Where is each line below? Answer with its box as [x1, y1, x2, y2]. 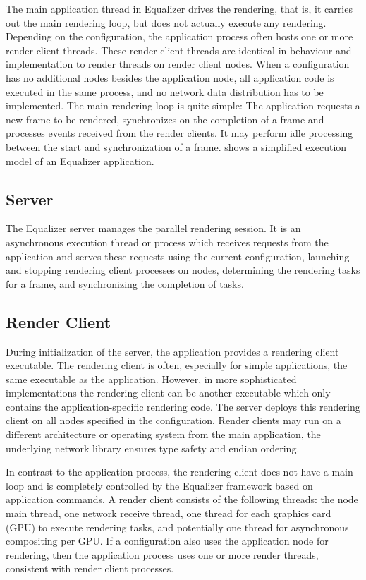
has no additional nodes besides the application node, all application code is [6, 70, 334, 85]
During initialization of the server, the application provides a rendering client [6, 344, 339, 358]
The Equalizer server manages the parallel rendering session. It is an [6, 221, 301, 236]
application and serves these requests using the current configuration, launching [6, 248, 350, 263]
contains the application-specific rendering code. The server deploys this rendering [6, 399, 360, 413]
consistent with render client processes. [6, 561, 174, 576]
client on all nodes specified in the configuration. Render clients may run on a [6, 413, 341, 428]
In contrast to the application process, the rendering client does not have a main [6, 464, 353, 479]
